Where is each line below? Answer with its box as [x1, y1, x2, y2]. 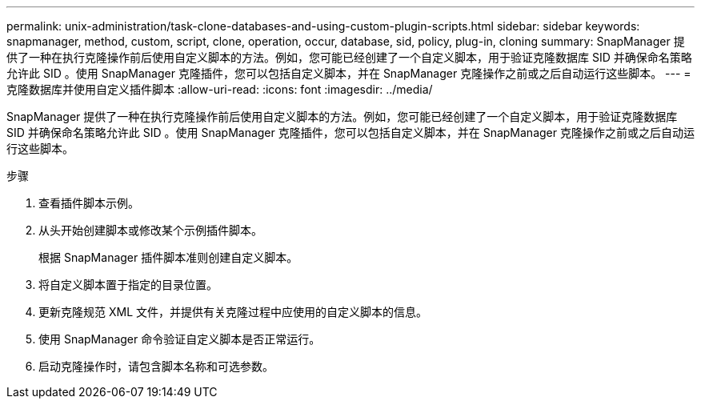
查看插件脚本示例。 [38, 196, 139, 210]
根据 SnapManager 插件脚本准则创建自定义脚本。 [38, 251, 298, 264]
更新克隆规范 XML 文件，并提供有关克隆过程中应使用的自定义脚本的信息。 [38, 305, 427, 319]
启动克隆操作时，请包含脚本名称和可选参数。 [38, 359, 274, 373]
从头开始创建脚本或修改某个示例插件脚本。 [38, 223, 262, 237]
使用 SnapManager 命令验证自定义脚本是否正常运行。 [38, 332, 321, 346]
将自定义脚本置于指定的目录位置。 [38, 278, 218, 291]
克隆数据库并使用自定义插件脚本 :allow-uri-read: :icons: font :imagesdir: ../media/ [6, 82, 433, 96]
